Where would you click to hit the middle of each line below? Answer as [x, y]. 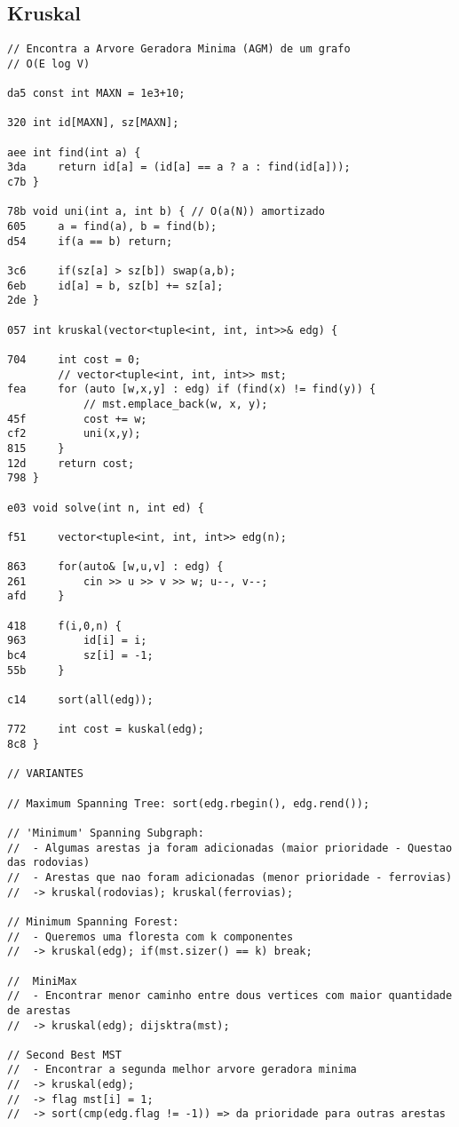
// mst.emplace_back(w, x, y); [175, 404]
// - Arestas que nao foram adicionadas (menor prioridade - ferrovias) [230, 877]
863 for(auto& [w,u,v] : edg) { [115, 567]
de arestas [39, 1010]
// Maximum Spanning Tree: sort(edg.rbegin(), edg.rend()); [189, 803]
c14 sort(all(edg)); [80, 700]
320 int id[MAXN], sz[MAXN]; [93, 123]
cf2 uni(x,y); [74, 434]
